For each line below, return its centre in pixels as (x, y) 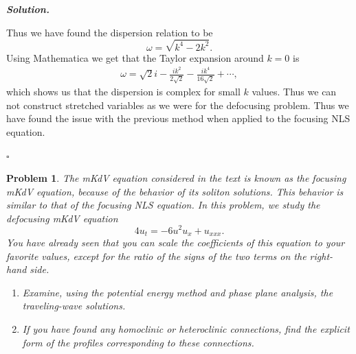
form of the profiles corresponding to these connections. (138, 342)
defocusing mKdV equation (62, 218)
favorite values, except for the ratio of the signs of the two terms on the (156, 256)
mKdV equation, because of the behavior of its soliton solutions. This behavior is (175, 191)
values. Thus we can (294, 92)
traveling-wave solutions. (74, 306)
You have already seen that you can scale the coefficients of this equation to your (176, 243)
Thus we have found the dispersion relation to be (110, 32)
